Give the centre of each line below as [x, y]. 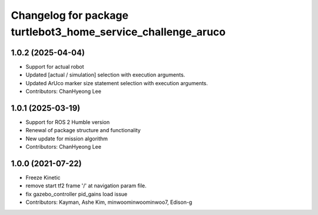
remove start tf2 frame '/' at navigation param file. [86, 186]
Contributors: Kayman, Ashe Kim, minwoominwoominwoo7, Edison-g [109, 202]
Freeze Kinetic [43, 178]
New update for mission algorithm [67, 139]
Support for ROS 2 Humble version [68, 122]
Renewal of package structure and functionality [83, 130]
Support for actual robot [55, 66]
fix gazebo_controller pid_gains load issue [77, 194]
